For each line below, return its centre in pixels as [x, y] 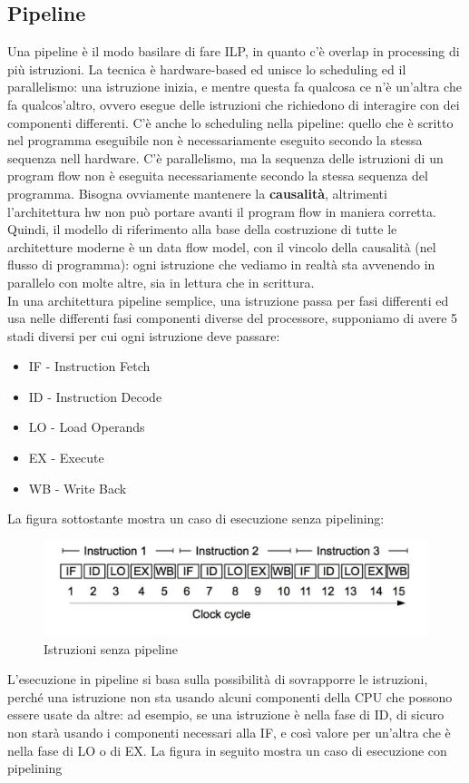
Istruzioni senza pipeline [111, 648]
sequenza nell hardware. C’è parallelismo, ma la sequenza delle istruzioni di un [225, 157]
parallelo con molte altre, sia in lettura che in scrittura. [161, 282]
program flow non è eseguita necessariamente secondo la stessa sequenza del [218, 176]
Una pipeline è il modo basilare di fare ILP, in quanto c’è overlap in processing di [234, 51]
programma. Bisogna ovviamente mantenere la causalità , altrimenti [197, 193]
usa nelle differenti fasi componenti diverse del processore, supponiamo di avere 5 [233, 318]
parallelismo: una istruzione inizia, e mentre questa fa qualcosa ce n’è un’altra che [234, 87]
